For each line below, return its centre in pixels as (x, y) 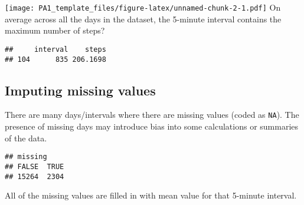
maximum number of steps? (55, 30)
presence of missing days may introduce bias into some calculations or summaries (152, 126)
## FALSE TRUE (35, 166)
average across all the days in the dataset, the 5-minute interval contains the (143, 19)
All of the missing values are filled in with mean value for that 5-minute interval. (151, 195)
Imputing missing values (80, 90)
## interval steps (55, 49)
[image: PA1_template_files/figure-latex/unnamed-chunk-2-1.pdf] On (143, 7)
